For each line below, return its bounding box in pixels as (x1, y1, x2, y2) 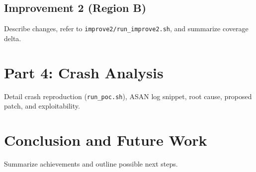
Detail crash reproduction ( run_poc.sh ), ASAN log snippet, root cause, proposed (4, 91, 252, 101)
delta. (4, 33, 21, 43)
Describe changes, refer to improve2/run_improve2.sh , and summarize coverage (4, 23, 249, 34)
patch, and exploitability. (4, 101, 80, 111)
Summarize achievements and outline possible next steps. (4, 158, 178, 169)
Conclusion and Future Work (4, 130, 207, 150)
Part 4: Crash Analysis (4, 62, 164, 82)
